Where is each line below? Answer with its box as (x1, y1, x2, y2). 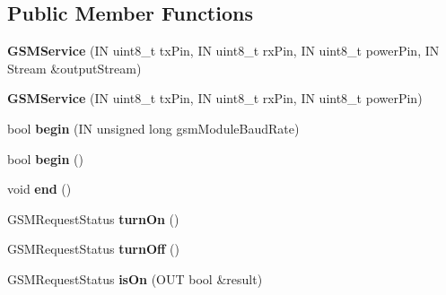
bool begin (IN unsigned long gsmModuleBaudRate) (7, 118, 300, 137)
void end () (7, 179, 72, 198)
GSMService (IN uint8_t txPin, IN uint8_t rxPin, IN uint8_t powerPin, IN (7, 41, 440, 60)
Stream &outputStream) (7, 58, 142, 77)
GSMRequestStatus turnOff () (7, 239, 179, 258)
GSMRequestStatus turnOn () (7, 209, 179, 228)
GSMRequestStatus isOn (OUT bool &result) (7, 269, 263, 288)
